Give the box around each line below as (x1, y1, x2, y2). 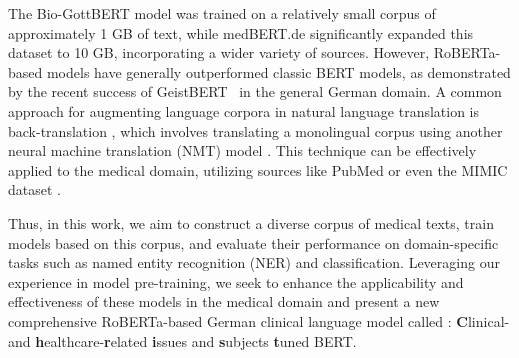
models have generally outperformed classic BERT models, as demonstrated (46, 61, 511, 82)
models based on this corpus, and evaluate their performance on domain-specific (8, 232, 499, 253)
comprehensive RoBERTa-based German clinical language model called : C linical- (8, 310, 510, 331)
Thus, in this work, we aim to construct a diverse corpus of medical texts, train (8, 212, 494, 233)
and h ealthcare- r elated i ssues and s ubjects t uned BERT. (8, 330, 357, 351)
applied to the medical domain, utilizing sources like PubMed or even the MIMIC (8, 159, 508, 180)
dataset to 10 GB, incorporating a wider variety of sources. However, (8, 42, 430, 63)
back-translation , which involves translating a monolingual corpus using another (8, 120, 503, 141)
